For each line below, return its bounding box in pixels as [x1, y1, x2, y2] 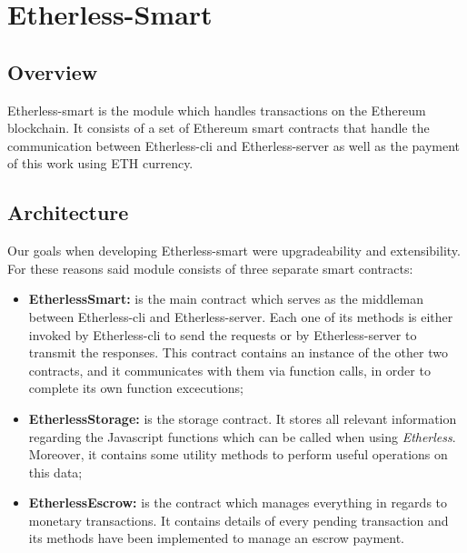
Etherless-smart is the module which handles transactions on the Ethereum [7, 100, 426, 119]
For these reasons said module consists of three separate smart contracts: [7, 258, 413, 277]
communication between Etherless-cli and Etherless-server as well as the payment [7, 136, 461, 155]
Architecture [7, 198, 129, 226]
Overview [7, 57, 98, 85]
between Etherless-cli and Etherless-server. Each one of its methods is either [28, 307, 453, 326]
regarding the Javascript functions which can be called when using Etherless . [28, 427, 456, 446]
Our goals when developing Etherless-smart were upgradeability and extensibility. [7, 241, 461, 260]
